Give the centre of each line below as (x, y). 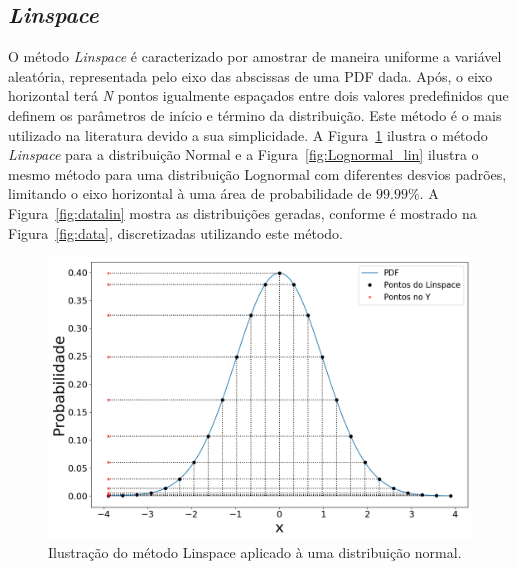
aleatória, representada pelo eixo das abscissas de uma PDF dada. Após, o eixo (250, 75)
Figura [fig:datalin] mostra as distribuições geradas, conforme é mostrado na (242, 212)
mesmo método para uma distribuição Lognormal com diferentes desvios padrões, (257, 173)
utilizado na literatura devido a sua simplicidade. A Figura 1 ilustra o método (248, 134)
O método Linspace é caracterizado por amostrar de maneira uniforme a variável (255, 56)
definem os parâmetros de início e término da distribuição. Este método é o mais (255, 114)
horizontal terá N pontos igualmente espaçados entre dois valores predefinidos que (258, 95)
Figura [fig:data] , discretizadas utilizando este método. (175, 232)
